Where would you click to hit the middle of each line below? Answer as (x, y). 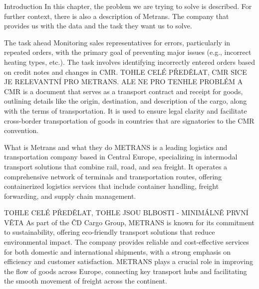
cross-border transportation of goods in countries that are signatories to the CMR (129, 120)
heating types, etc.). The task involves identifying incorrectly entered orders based (130, 62)
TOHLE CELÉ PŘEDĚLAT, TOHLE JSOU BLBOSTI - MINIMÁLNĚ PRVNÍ (126, 213)
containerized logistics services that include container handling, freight (112, 186)
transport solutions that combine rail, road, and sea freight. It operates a (116, 166)
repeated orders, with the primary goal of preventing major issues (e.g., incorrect (128, 52)
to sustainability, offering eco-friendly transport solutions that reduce (110, 232)
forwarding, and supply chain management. (70, 196)
